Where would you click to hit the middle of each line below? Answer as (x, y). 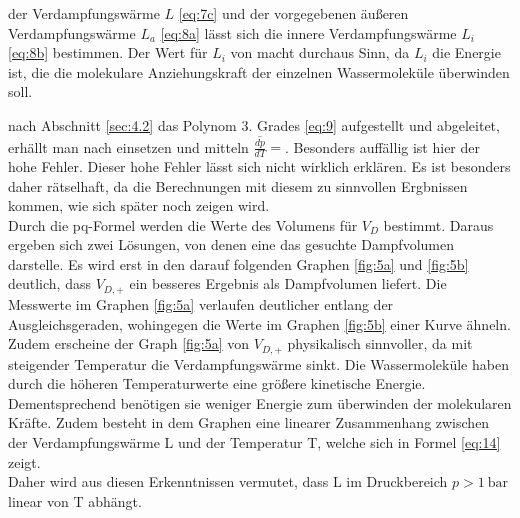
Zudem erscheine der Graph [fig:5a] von (129, 343)
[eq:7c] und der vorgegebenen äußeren (293, 13)
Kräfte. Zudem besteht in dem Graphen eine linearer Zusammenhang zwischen (249, 422)
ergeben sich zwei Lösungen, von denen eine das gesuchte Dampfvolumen (231, 244)
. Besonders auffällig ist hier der (382, 146)
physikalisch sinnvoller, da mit (380, 343)
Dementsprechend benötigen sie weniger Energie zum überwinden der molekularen (260, 402)
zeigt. (24, 461)
